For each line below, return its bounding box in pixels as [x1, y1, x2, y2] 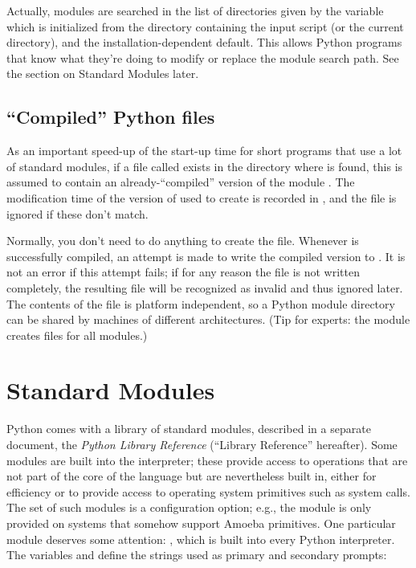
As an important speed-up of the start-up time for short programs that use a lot [6, 142, 402, 159]
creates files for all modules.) [6, 326, 148, 343]
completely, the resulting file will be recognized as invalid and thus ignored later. [6, 279, 403, 296]
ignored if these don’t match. [6, 205, 149, 222]
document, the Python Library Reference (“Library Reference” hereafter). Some [6, 436, 398, 453]
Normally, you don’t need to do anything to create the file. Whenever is [6, 232, 359, 249]
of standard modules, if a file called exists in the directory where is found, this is [6, 157, 403, 174]
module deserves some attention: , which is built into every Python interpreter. [6, 530, 395, 547]
